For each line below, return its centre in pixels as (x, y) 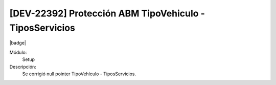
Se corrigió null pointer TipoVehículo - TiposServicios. (79, 74)
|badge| (18, 43)
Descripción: (23, 67)
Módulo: (18, 52)
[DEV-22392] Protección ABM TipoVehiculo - (107, 13)
